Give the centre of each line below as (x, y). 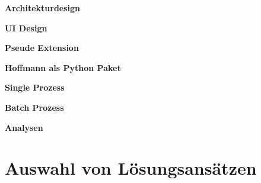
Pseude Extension (42, 48)
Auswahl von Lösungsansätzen (131, 168)
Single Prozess (35, 87)
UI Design (26, 28)
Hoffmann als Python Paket (63, 67)
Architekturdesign (43, 8)
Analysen (24, 127)
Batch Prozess (34, 107)
